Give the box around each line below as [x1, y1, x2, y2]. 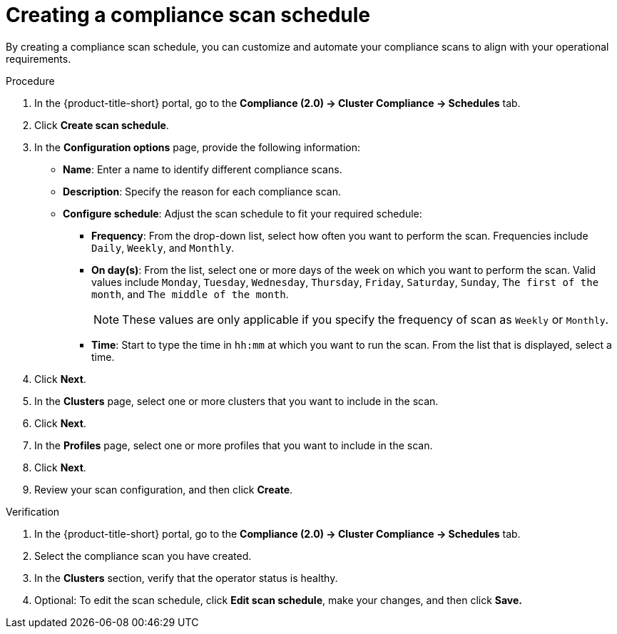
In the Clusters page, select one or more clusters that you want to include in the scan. [34, 394, 439, 407]
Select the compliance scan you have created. [34, 549, 252, 562]
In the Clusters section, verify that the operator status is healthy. [34, 571, 338, 584]
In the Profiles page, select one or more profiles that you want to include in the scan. [34, 439, 433, 451]
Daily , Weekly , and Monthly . [91, 241, 235, 254]
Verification [6, 505, 60, 518]
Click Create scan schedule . [34, 118, 169, 131]
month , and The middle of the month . [91, 287, 289, 300]
